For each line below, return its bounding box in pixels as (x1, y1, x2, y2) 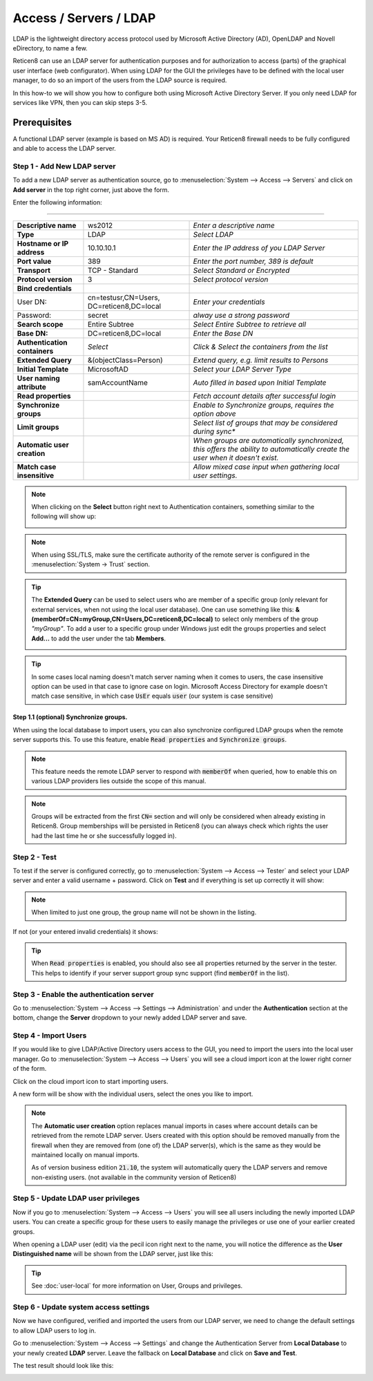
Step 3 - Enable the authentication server (12, 989, 155, 999)
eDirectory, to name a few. (12, 44, 88, 52)
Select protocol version (193, 274, 269, 284)
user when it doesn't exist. (193, 453, 279, 462)
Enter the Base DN (193, 328, 254, 338)
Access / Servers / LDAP (12, 10, 156, 26)
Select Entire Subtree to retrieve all (193, 319, 307, 329)
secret (87, 310, 108, 320)
